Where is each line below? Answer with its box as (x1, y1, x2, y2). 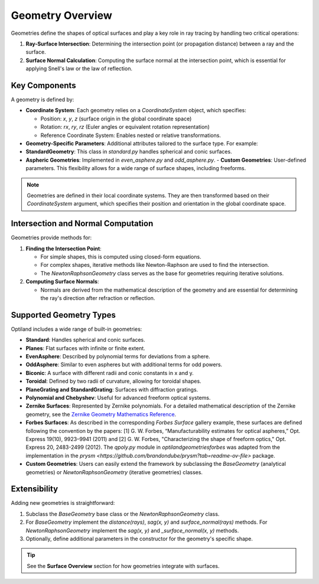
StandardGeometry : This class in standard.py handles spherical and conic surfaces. (25, 148, 233, 155)
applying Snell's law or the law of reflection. (25, 65, 133, 72)
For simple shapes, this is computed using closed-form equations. (40, 253, 201, 260)
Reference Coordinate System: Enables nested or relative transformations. (40, 132, 222, 139)
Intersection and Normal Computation (11, 218, 154, 229)
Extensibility (11, 484, 58, 494)
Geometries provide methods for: (11, 234, 92, 242)
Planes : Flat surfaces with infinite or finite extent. (25, 344, 146, 351)
